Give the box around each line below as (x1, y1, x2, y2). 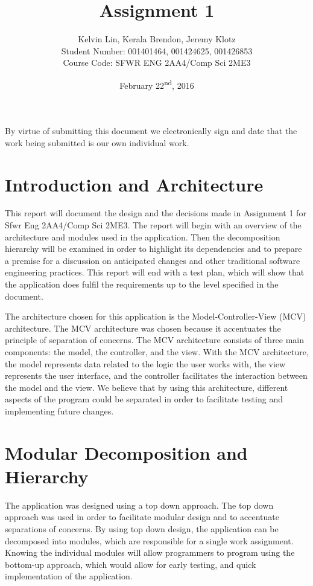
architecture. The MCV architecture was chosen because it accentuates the (5, 321, 281, 334)
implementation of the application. (5, 570, 133, 582)
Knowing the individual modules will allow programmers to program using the (5, 546, 295, 559)
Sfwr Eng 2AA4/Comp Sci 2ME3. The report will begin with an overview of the (5, 219, 302, 231)
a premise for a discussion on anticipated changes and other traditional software (5, 254, 300, 266)
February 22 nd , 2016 (119, 77, 194, 91)
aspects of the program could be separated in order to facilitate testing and (5, 393, 283, 405)
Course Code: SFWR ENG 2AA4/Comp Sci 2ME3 (63, 56, 251, 69)
